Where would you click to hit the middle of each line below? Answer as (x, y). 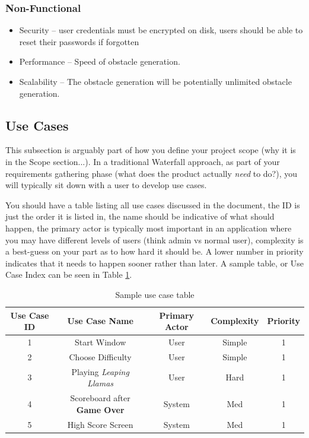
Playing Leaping (100, 371)
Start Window (100, 342)
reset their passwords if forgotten (79, 41)
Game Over (100, 409)
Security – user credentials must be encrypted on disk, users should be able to (161, 30)
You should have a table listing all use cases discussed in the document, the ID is (153, 204)
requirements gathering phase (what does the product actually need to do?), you (152, 173)
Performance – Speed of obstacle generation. (100, 61)
